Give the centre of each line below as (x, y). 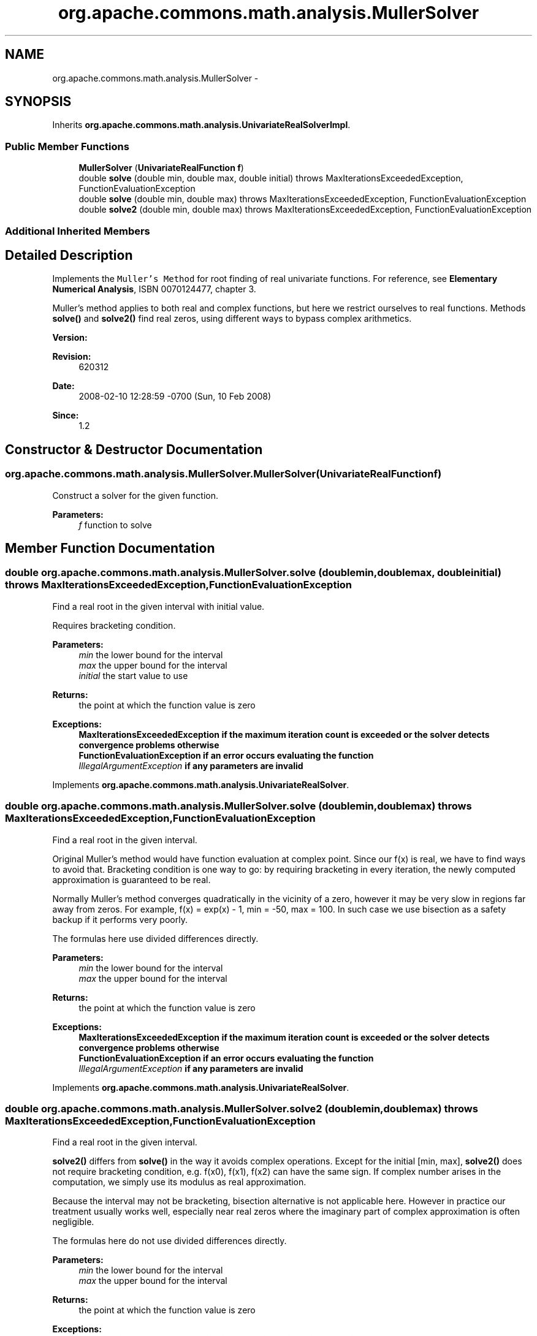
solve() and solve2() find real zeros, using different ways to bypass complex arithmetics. (232, 319)
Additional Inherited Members (78, 231)
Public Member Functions (67, 146)
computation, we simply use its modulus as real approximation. (179, 1182)
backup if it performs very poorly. (120, 919)
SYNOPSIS (38, 102)
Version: (70, 338)
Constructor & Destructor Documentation (134, 449)
